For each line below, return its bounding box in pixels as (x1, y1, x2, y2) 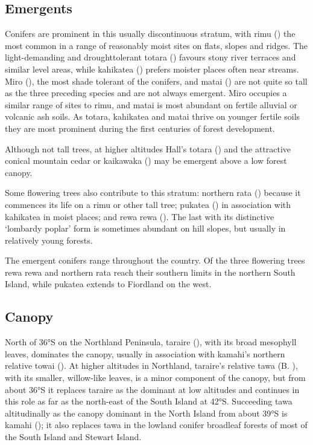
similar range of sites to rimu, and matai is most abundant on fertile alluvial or (5, 98, 297, 111)
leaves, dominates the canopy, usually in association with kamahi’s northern (5, 347, 285, 360)
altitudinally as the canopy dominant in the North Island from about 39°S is (5, 406, 288, 419)
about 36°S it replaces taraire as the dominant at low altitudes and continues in (5, 383, 300, 395)
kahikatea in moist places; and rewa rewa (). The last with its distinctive (5, 210, 274, 223)
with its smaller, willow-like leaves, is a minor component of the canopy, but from (5, 371, 306, 384)
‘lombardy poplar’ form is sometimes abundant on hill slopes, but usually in (5, 222, 286, 235)
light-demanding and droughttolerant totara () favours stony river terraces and (5, 51, 296, 63)
